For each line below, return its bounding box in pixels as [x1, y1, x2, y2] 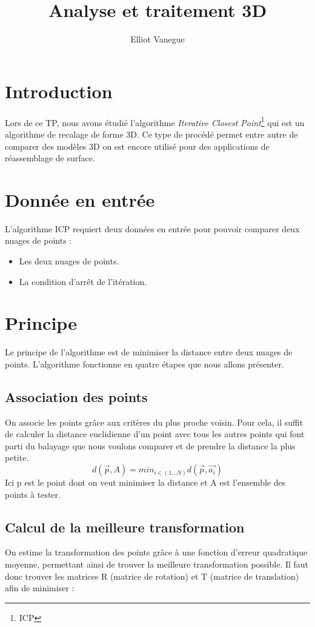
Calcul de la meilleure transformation [5, 517, 245, 536]
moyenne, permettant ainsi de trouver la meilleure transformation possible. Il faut [5, 558, 309, 571]
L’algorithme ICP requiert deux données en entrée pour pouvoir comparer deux [5, 222, 300, 235]
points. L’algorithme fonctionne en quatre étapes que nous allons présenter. [5, 357, 284, 370]
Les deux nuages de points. [19, 255, 119, 267]
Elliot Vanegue [130, 33, 185, 45]
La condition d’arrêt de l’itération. [19, 275, 147, 287]
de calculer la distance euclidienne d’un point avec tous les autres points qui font [5, 428, 305, 440]
